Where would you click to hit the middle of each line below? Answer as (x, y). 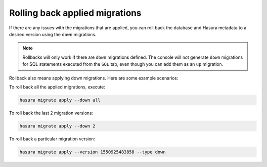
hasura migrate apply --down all (60, 100)
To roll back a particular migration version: (52, 139)
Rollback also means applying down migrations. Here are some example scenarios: (94, 78)
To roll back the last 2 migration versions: (51, 113)
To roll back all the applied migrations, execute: (57, 87)
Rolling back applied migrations (75, 13)
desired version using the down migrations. (53, 34)
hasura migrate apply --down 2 (58, 126)
